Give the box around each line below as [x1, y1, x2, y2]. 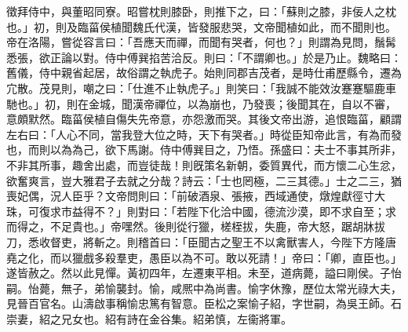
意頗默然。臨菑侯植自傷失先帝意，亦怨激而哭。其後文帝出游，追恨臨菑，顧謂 [6, 111, 402, 127]
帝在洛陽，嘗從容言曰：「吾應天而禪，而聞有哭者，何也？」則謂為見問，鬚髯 [6, 34, 396, 50]
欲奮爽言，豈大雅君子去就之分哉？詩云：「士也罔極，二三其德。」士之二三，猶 [6, 172, 402, 188]
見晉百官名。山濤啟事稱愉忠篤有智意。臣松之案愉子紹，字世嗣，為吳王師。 [6, 295, 391, 312]
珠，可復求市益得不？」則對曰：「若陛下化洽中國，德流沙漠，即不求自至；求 [6, 202, 396, 219]
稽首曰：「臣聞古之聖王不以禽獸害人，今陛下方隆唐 [137, 233, 396, 250]
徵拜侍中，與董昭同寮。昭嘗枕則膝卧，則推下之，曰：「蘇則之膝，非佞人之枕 [6, 3, 396, 19]
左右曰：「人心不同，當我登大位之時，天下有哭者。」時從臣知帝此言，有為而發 [6, 126, 402, 142]
